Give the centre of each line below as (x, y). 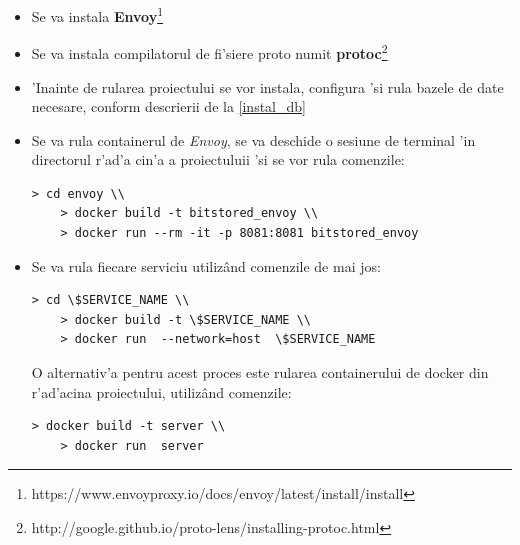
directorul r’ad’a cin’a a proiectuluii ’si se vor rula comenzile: (218, 159)
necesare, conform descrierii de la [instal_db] (168, 106)
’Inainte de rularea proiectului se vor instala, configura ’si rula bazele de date (267, 86)
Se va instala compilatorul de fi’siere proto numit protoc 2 (209, 51)
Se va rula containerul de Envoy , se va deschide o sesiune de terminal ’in (253, 139)
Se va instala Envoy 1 (97, 14)
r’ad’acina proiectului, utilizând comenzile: (161, 391)
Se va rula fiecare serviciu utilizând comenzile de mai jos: (206, 265)
